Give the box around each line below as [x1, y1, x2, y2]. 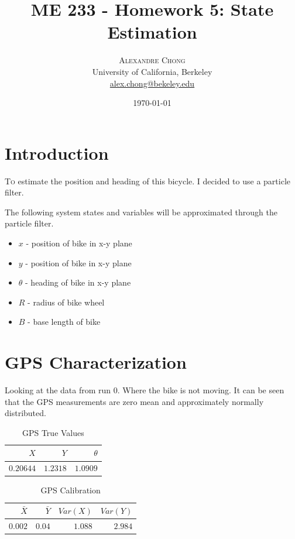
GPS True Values [22, 426, 84, 438]
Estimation [107, 20, 197, 44]
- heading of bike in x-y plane [25, 276, 131, 289]
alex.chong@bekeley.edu [109, 77, 195, 89]
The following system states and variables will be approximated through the [5, 205, 278, 218]
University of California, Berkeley [92, 65, 212, 77]
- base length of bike [28, 315, 101, 328]
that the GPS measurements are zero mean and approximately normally [5, 395, 264, 407]
